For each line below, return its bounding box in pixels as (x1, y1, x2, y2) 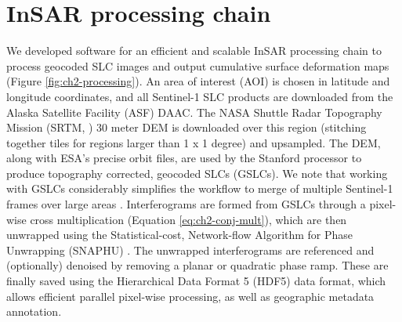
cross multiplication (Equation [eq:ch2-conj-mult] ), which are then (30, 211, 347, 227)
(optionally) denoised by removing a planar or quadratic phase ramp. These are (6, 257, 389, 273)
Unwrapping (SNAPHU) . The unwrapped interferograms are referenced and (6, 241, 375, 258)
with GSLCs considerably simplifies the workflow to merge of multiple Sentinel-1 (6, 180, 393, 197)
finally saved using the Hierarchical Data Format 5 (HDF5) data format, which (6, 273, 386, 289)
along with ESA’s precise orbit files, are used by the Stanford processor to (6, 150, 362, 166)
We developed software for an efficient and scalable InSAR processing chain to (6, 42, 382, 59)
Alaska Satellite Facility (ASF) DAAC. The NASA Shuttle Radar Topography (6, 103, 382, 120)
